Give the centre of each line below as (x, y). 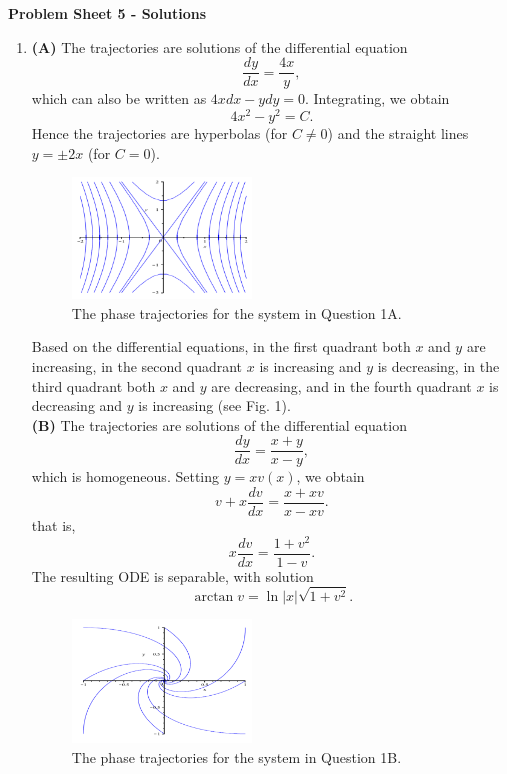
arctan (214, 596)
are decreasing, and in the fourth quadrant (341, 385)
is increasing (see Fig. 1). (214, 405)
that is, (53, 525)
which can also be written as (119, 98)
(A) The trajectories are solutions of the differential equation (219, 46)
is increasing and (310, 365)
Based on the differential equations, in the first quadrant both (221, 346)
